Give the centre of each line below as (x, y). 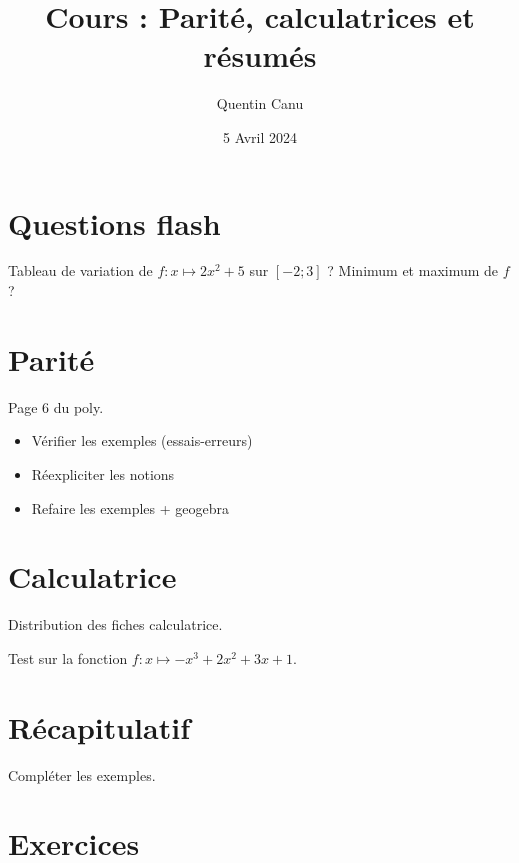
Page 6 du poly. (56, 406)
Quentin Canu (260, 103)
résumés (260, 55)
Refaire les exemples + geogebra (130, 507)
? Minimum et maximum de (413, 270)
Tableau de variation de (80, 270)
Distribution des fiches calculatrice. (115, 624)
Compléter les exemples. (82, 774)
